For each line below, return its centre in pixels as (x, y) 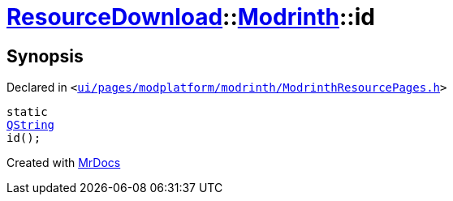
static (27, 112)
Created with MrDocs (64, 163)
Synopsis (45, 56)
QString (31, 125)
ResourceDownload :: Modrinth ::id (191, 17)
